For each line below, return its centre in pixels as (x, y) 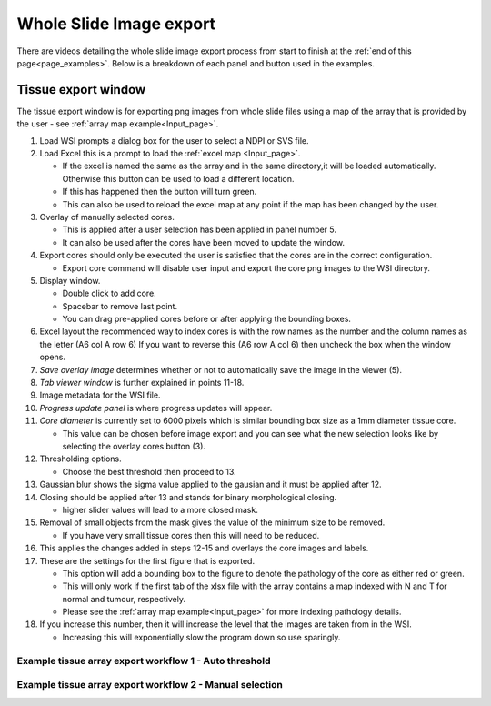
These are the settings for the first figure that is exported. (147, 560)
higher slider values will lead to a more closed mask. (160, 509)
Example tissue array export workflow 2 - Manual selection (150, 685)
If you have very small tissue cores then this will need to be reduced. (191, 535)
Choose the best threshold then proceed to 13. (149, 471)
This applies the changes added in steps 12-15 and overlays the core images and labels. (204, 548)
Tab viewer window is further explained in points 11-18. (142, 383)
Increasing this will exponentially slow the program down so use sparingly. (201, 637)
